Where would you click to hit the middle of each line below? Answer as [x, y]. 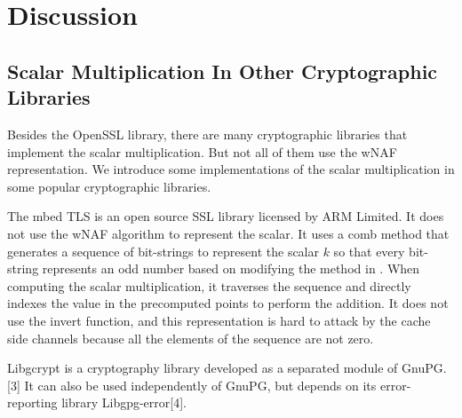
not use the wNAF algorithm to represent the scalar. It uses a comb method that [228, 233]
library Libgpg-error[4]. [124, 402]
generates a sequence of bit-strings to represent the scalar [163, 251]
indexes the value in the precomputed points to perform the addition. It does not [228, 303]
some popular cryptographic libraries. [109, 186]
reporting [32, 402]
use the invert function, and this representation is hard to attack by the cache [219, 320]
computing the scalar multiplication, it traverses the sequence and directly [209, 285]
